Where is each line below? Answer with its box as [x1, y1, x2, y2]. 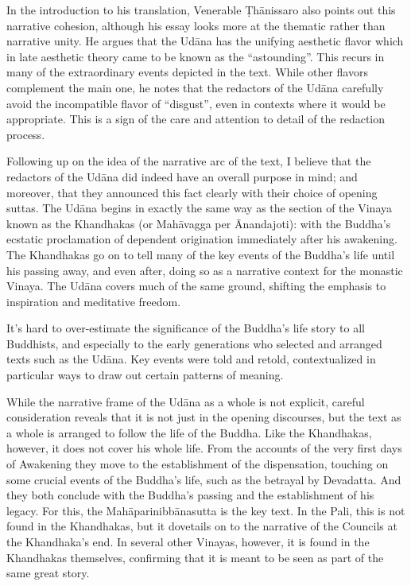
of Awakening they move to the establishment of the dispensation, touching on [6, 456, 389, 472]
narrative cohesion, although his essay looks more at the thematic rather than [6, 17, 386, 33]
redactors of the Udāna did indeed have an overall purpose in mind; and [6, 168, 358, 184]
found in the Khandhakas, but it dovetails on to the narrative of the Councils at [6, 518, 397, 534]
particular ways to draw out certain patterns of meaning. [6, 367, 284, 383]
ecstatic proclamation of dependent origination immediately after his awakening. [6, 231, 397, 247]
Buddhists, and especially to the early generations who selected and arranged [6, 335, 382, 351]
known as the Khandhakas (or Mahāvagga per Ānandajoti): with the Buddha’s [6, 215, 391, 231]
